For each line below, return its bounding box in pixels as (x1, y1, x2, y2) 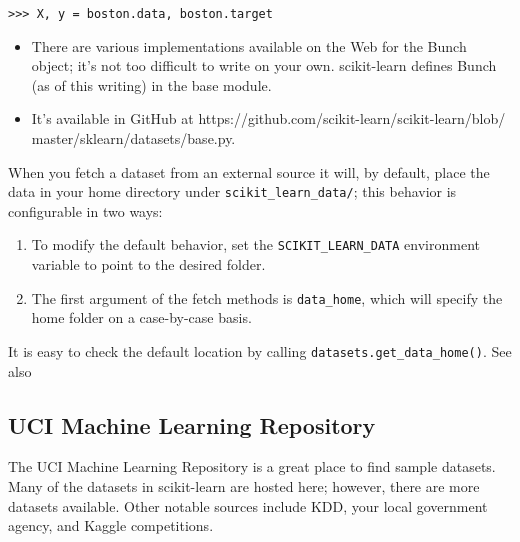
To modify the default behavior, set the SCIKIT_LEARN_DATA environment (31, 234, 480, 255)
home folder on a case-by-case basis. (31, 307, 252, 328)
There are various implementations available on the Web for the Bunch (31, 35, 467, 56)
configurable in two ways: (8, 200, 163, 221)
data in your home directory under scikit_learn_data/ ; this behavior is (8, 181, 457, 202)
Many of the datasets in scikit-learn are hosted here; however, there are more (8, 476, 480, 497)
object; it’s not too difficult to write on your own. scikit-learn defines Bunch (31, 55, 497, 76)
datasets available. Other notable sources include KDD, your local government (8, 495, 488, 516)
